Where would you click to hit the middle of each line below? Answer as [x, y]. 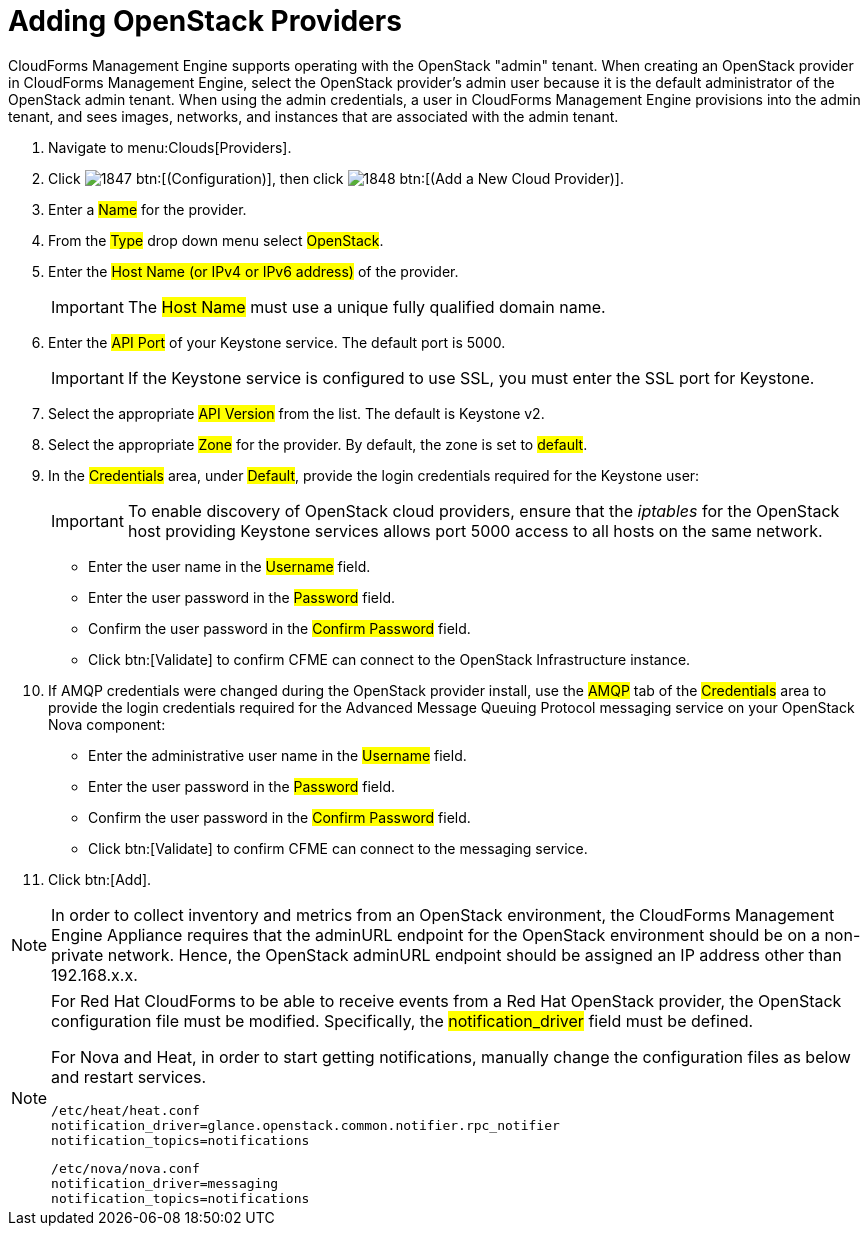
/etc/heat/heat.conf [125, 1110]
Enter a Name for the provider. [147, 209]
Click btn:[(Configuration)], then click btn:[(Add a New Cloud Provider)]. [336, 178]
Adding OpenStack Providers [205, 21]
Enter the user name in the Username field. [229, 566]
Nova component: [107, 724]
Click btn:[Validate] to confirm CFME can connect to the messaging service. [338, 848]
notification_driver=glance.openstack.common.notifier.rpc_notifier [305, 1125]
